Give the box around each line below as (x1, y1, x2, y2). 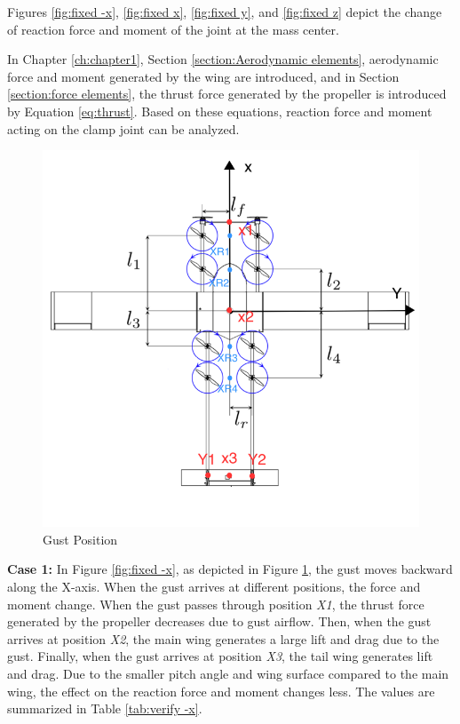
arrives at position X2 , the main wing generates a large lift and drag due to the (7, 629, 440, 648)
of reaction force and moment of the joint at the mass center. (7, 20, 339, 38)
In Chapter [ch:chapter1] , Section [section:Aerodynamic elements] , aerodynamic (7, 50, 439, 68)
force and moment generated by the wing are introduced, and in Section (7, 67, 400, 85)
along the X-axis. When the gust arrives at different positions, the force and (7, 577, 421, 595)
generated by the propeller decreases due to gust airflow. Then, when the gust (7, 612, 432, 631)
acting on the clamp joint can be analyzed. (7, 119, 240, 138)
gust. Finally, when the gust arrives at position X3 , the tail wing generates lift (7, 647, 433, 665)
